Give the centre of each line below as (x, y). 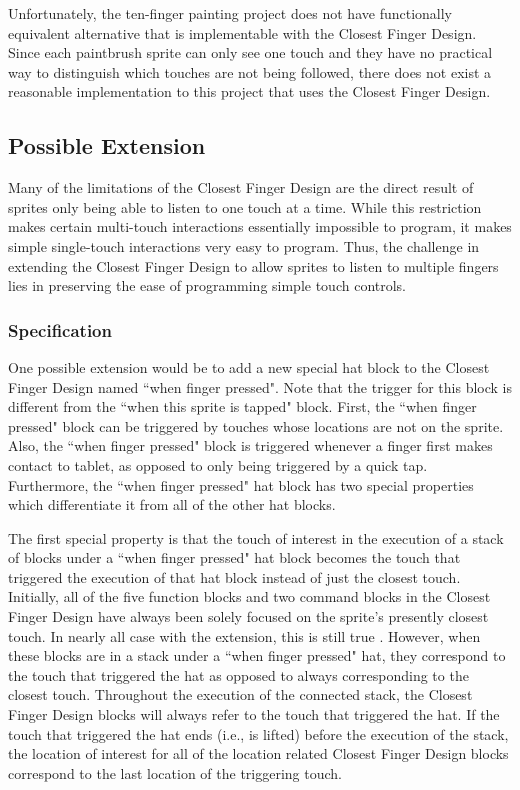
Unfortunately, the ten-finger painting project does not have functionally (230, 13)
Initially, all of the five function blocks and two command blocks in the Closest (249, 596)
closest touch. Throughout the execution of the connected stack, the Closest (240, 694)
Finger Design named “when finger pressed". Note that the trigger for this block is (260, 386)
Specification (60, 329)
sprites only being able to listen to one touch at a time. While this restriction (245, 206)
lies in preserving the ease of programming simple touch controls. (207, 285)
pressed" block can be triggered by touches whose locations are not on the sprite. (256, 425)
